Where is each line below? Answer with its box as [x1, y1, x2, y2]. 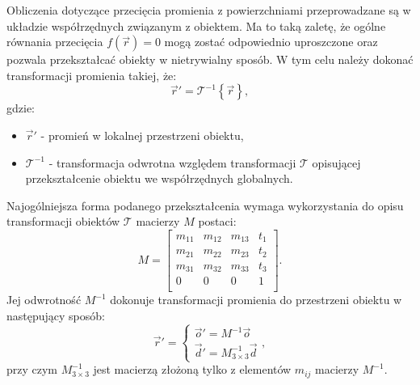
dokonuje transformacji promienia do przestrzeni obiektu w [110, 291, 402, 308]
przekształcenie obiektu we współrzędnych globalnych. [25, 170, 293, 187]
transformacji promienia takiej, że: [6, 66, 177, 83]
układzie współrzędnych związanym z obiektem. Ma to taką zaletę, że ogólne [6, 17, 386, 34]
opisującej [312, 154, 361, 171]
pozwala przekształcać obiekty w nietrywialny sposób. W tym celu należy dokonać [6, 51, 414, 68]
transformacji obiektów [6, 213, 120, 230]
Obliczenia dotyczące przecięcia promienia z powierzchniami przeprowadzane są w [6, 2, 411, 18]
